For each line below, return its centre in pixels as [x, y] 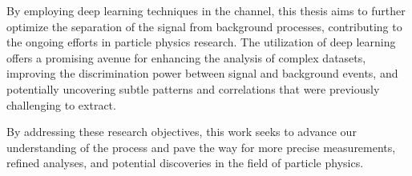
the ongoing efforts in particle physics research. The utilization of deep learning [201, 42]
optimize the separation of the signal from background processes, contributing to [204, 26]
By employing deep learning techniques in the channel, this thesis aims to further [206, 10]
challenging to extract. [61, 104]
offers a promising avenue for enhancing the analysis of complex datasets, [186, 57]
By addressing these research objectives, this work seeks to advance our [182, 132]
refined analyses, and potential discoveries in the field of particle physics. [185, 163]
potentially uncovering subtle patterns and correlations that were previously [193, 88]
